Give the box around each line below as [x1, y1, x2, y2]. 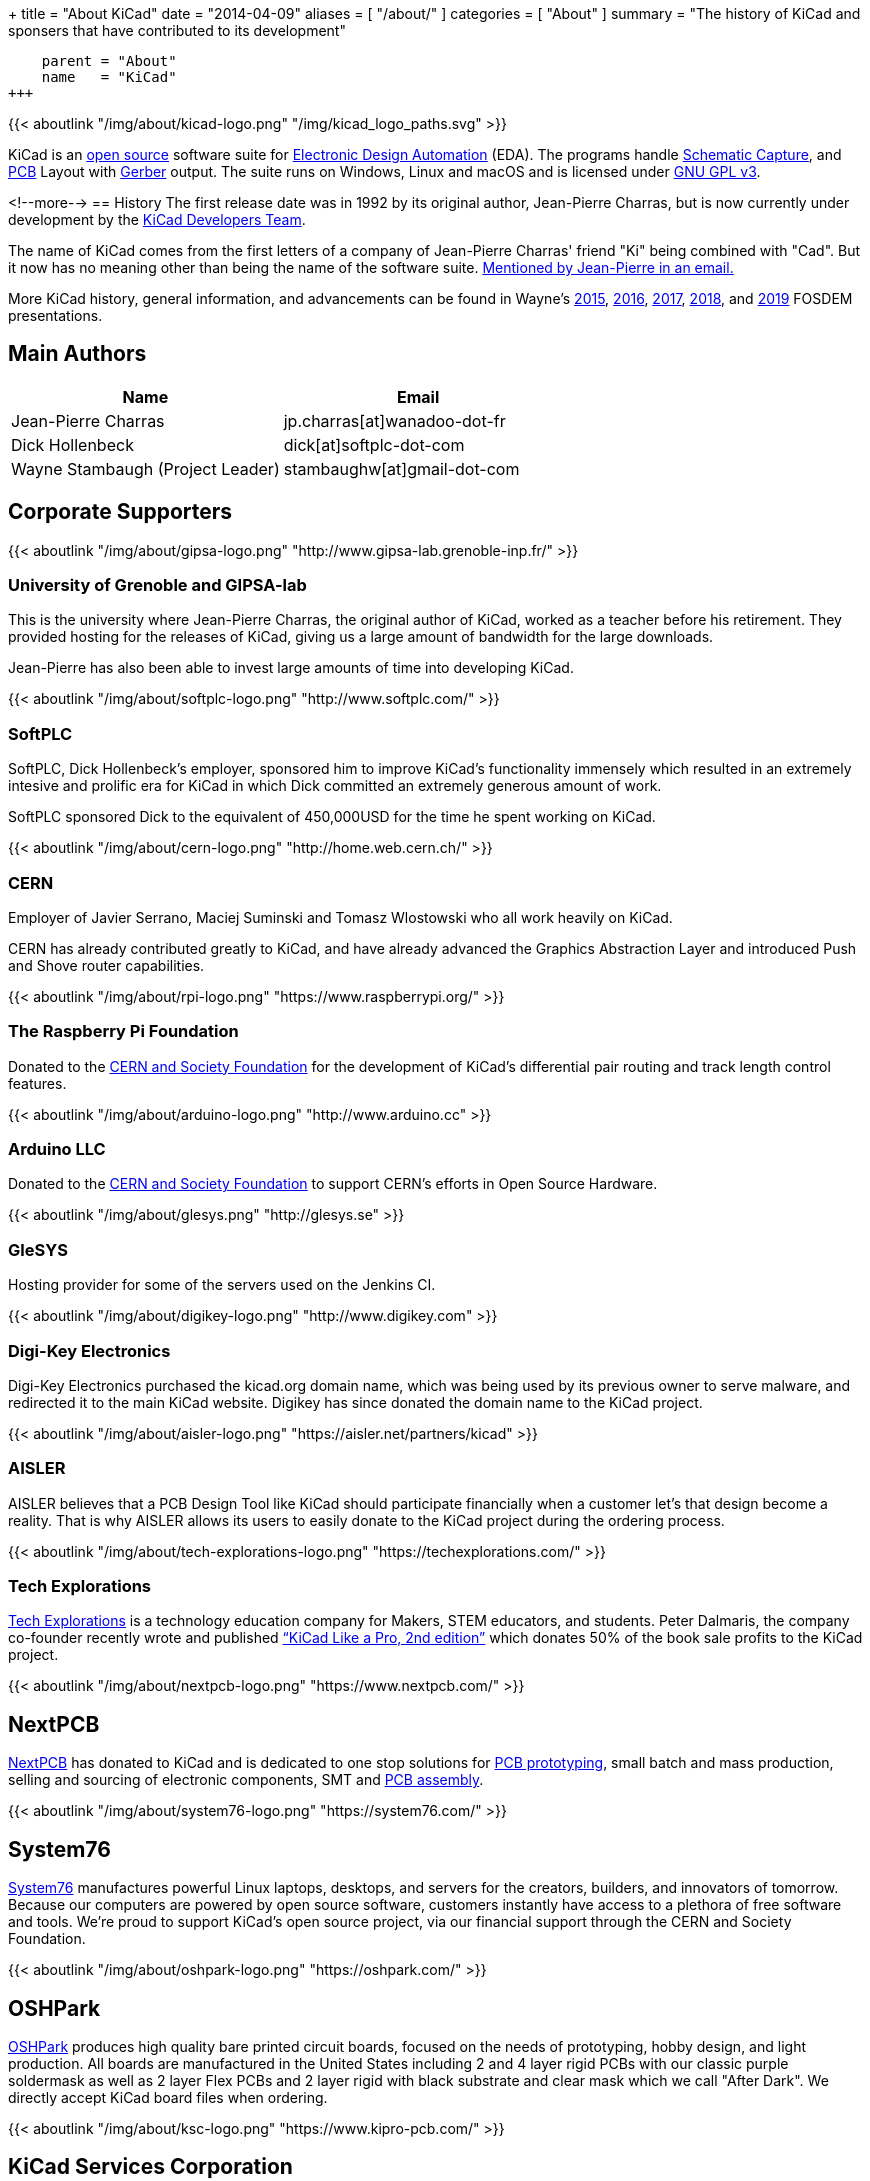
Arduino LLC [8, 1139, 106, 1160]
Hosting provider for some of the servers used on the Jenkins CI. [8, 1276, 436, 1294]
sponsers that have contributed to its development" [8, 22, 346, 39]
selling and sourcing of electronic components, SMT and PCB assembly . [8, 1771, 484, 1789]
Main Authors [8, 341, 147, 367]
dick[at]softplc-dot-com [283, 434, 465, 455]
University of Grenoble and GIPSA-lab [8, 575, 307, 596]
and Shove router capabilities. [8, 956, 205, 974]
